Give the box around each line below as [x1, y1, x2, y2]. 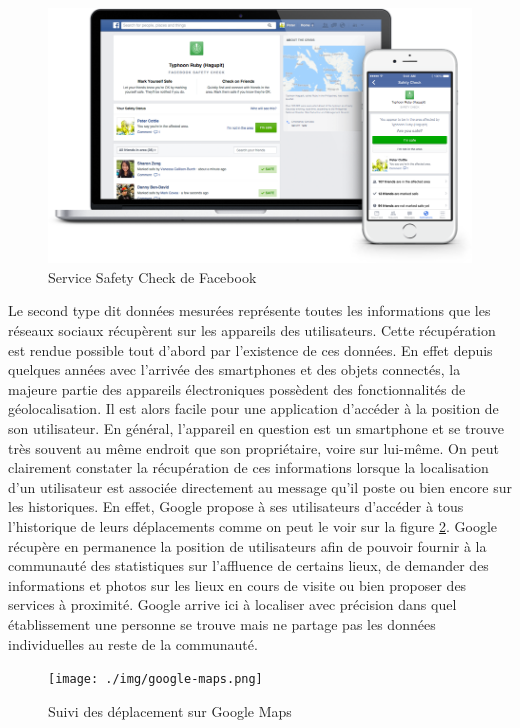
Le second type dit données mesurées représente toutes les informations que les [8, 300, 491, 321]
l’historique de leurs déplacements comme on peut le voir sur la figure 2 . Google [8, 515, 498, 536]
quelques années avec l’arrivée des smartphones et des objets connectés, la [8, 359, 461, 380]
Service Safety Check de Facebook [48, 266, 257, 287]
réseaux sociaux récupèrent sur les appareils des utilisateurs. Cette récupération [8, 320, 496, 341]
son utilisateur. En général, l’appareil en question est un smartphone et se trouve [8, 418, 504, 438]
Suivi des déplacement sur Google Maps [48, 700, 292, 721]
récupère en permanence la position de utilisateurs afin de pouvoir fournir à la [8, 535, 487, 556]
